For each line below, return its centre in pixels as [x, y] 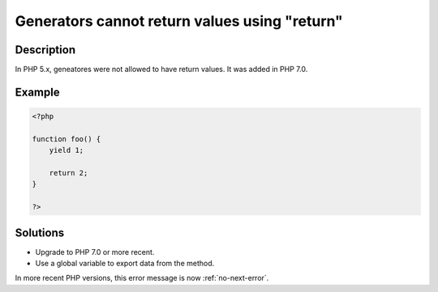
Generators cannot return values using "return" [179, 21]
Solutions [40, 233]
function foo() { [67, 139]
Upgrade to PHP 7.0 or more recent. [95, 252]
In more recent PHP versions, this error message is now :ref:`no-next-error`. [142, 278]
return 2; [69, 173]
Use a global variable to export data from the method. [125, 264]
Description [45, 50]
